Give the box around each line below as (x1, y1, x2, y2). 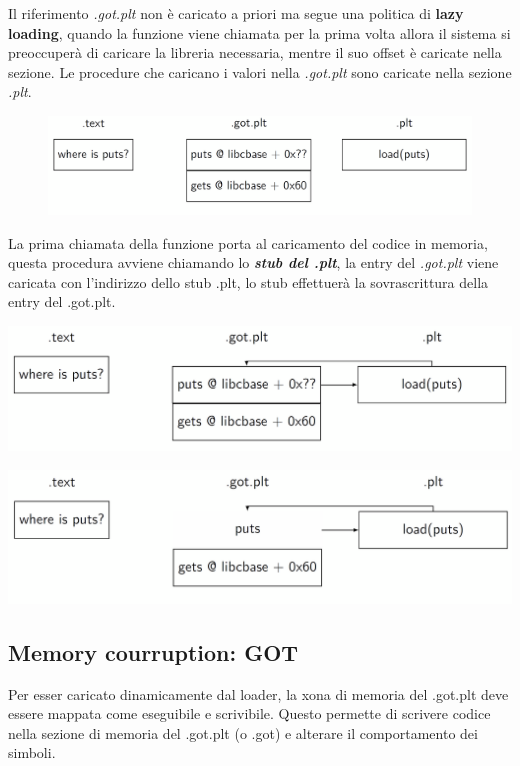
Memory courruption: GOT (8, 636, 299, 667)
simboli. (8, 742, 56, 763)
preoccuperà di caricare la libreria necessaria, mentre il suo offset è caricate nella (8, 42, 502, 63)
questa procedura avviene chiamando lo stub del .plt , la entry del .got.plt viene (8, 252, 499, 273)
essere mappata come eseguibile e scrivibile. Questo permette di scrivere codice (8, 703, 491, 724)
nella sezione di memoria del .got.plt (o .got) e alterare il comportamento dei (8, 722, 478, 743)
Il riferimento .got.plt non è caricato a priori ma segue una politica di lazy (8, 3, 464, 23)
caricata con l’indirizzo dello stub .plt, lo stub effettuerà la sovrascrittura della (8, 271, 489, 292)
